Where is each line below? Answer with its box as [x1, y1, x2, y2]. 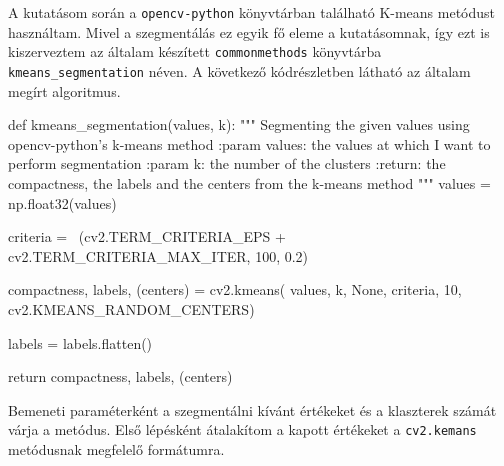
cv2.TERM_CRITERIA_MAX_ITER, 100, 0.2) [8, 245, 309, 266]
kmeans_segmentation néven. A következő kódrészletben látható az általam [8, 60, 471, 81]
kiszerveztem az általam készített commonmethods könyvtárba [8, 41, 382, 62]
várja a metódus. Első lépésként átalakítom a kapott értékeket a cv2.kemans [8, 419, 477, 440]
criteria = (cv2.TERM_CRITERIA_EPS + [8, 226, 286, 247]
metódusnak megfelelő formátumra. [8, 438, 225, 459]
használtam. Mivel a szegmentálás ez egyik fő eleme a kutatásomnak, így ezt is [8, 21, 490, 42]
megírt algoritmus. [8, 80, 121, 101]
